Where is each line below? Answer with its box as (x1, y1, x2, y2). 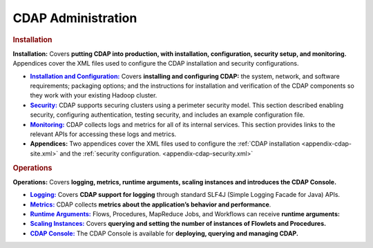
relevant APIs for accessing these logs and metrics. (30, 130, 177, 138)
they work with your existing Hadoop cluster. (30, 91, 157, 99)
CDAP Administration (12, 10, 137, 26)
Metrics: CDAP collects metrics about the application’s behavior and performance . (30, 200, 271, 209)
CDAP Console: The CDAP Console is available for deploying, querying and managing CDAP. (30, 229, 298, 238)
